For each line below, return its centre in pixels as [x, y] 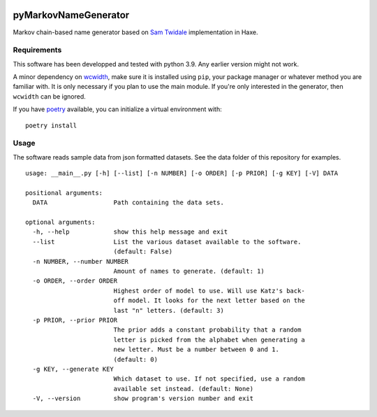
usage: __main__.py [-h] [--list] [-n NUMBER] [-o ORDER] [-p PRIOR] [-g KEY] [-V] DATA [182, 174]
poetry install [51, 125]
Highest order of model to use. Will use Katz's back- [209, 291]
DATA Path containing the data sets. [128, 203]
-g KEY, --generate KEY [73, 369]
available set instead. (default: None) [184, 389]
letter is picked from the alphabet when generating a [209, 340]
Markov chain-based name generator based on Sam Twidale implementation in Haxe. [135, 32]
